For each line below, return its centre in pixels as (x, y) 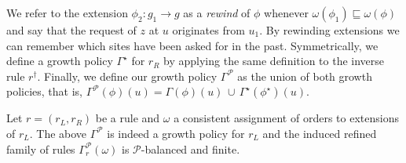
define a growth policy (60, 61)
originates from (208, 30)
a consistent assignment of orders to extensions (286, 118)
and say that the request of (71, 30)
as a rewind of (217, 13)
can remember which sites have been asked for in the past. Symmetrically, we (192, 45)
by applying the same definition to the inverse (274, 61)
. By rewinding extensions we (329, 30)
